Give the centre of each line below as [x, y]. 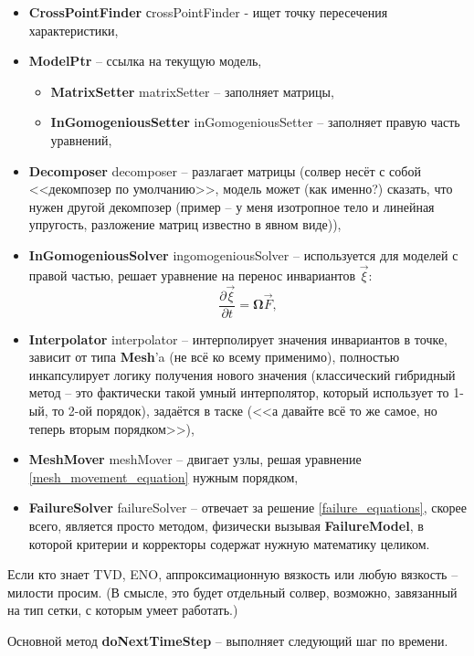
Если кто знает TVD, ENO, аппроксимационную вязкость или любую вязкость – [233, 574]
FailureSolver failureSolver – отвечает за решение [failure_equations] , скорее [248, 508]
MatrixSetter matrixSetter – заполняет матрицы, [192, 91]
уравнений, [81, 139]
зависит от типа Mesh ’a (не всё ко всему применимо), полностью [214, 357]
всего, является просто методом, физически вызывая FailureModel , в [226, 525]
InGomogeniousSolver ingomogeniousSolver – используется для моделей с [243, 254]
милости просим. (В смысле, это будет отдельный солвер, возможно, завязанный [232, 592]
